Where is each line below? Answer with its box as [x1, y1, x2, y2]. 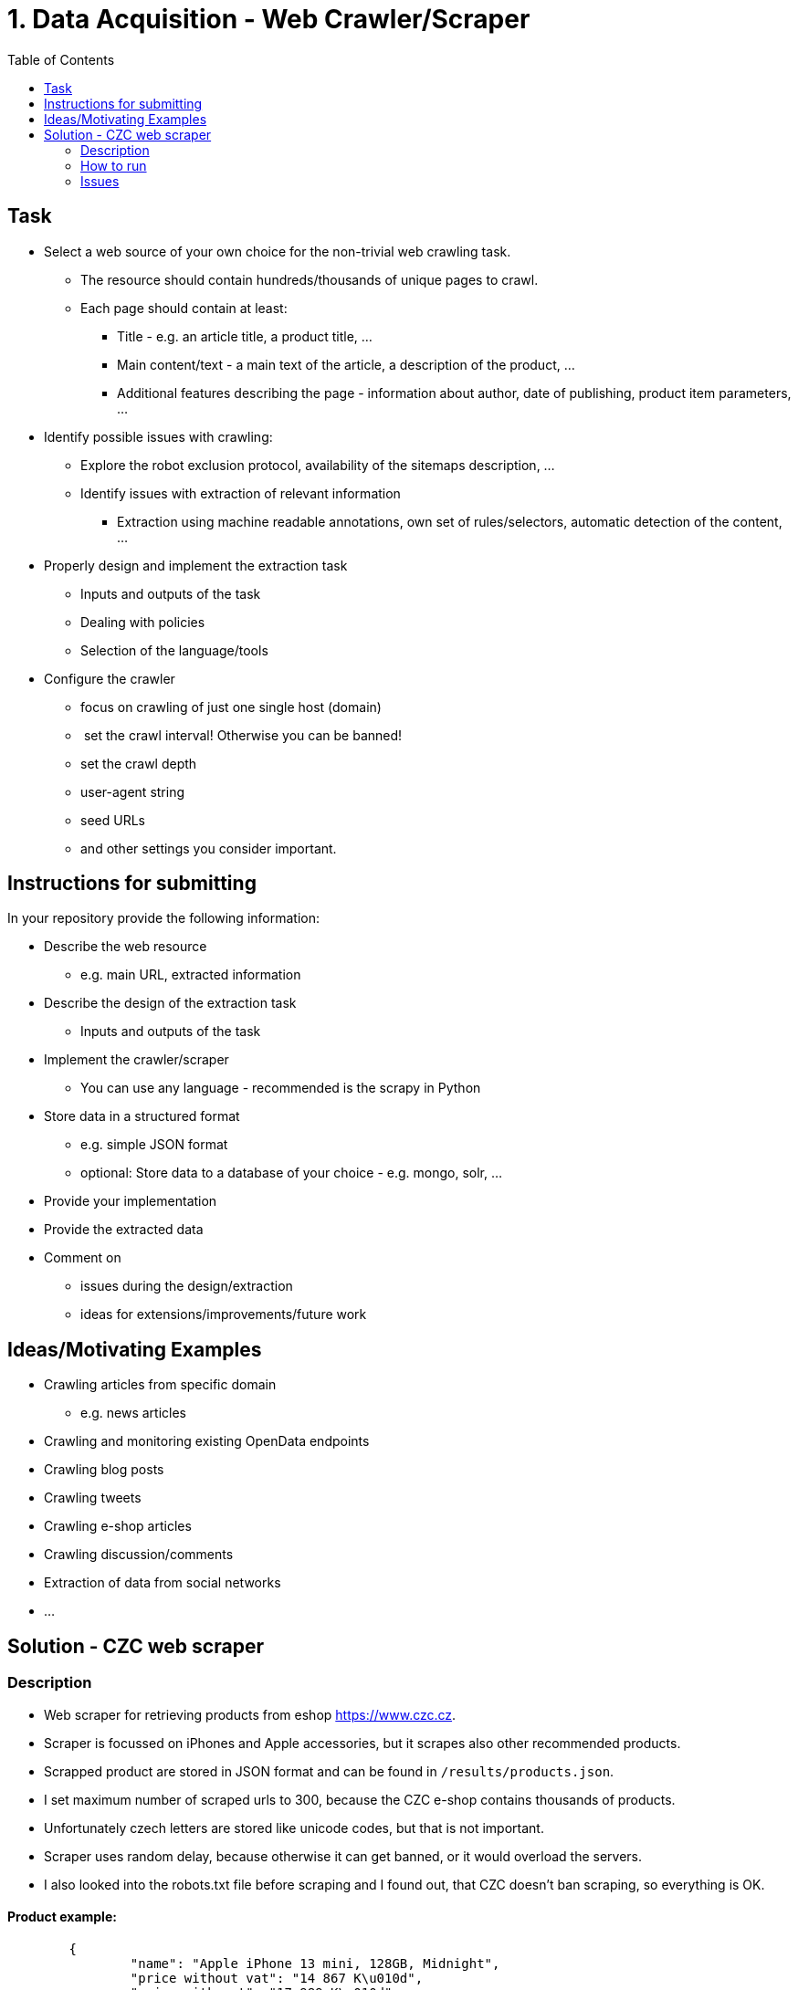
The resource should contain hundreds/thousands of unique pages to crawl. [80, 271, 539, 288]
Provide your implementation [44, 1193, 217, 1210]
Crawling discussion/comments [44, 1546, 234, 1563]
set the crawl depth [80, 755, 197, 771]
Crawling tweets [44, 1490, 142, 1506]
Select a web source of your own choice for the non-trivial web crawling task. [44, 243, 511, 259]
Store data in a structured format [44, 1108, 240, 1125]
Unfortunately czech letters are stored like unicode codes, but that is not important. [44, 1819, 544, 1836]
